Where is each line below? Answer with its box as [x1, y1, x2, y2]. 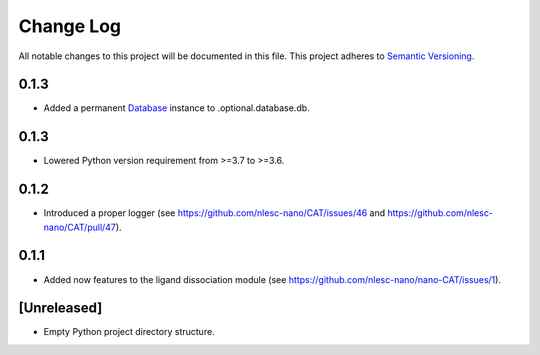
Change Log [18, 15, 122, 37]
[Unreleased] [18, 300, 103, 317]
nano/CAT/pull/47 [43, 221, 117, 233]
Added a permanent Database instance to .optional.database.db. [43, 102, 310, 114]
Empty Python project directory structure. [43, 326, 215, 338]
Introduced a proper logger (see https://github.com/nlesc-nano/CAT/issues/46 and [43, 207, 386, 219]
